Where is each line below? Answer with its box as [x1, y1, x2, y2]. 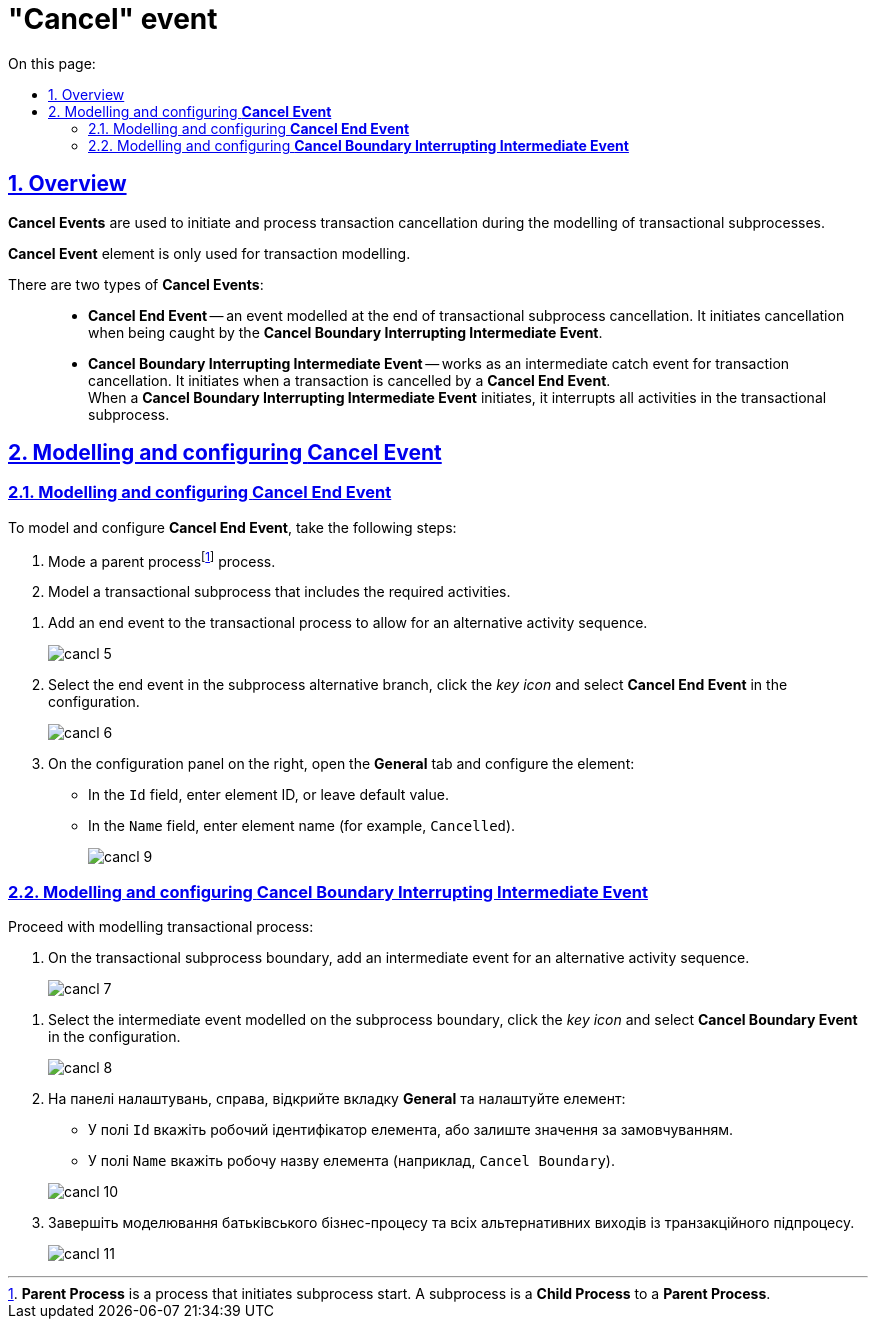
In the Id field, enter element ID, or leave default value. [88, 786, 449, 804]
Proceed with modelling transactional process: [8, 918, 314, 936]
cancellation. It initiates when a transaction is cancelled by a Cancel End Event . [88, 371, 611, 389]
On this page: [8, 54, 96, 72]
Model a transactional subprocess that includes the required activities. [48, 583, 511, 601]
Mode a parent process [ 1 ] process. [48, 549, 276, 570]
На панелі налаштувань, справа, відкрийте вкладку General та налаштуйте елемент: [48, 1090, 626, 1108]
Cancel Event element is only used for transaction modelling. [8, 244, 411, 262]
